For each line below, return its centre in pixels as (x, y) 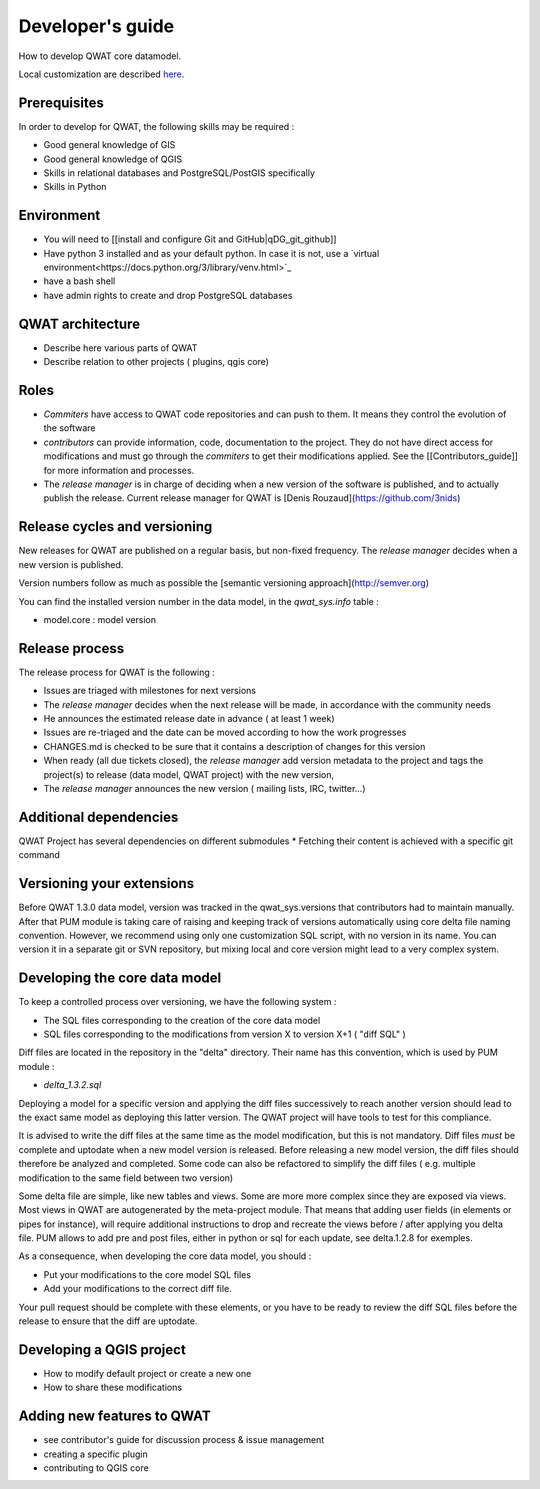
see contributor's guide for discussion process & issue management (184, 1440)
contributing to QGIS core (96, 1468)
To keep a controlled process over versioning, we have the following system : (177, 1002)
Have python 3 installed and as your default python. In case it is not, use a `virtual (211, 253)
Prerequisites (61, 102)
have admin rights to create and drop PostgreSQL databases (168, 295)
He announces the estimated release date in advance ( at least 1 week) (189, 718)
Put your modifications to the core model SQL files (147, 1274)
